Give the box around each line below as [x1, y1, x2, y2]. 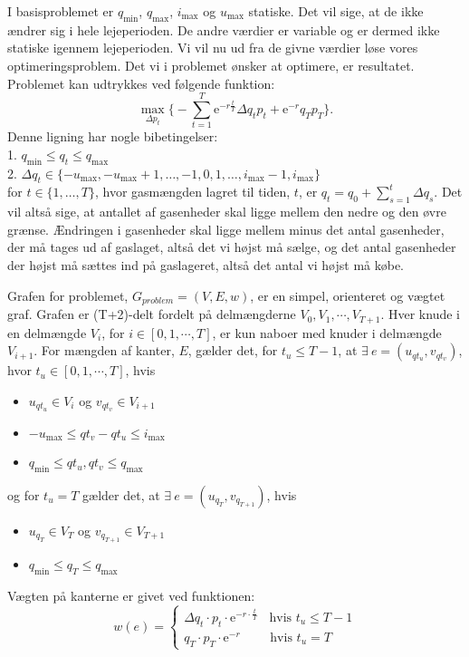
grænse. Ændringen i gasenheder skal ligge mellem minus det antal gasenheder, [7, 219, 445, 238]
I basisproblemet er [7, 2, 114, 20]
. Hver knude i [380, 304, 460, 324]
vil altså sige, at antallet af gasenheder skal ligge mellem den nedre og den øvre [7, 202, 446, 221]
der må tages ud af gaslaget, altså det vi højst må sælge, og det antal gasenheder [7, 237, 456, 256]
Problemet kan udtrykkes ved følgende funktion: [7, 73, 275, 92]
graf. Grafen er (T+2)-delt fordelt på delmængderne [7, 304, 296, 324]
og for [7, 485, 40, 504]
